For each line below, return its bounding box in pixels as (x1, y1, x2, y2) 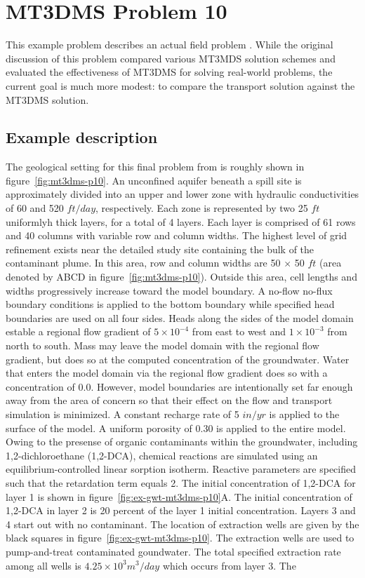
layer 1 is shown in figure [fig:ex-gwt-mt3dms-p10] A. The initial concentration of (6, 489, 352, 504)
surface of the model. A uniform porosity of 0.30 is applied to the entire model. (6, 420, 346, 435)
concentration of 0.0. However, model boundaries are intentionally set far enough (6, 379, 353, 394)
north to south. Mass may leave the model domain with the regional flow (6, 338, 319, 353)
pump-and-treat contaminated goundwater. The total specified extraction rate (6, 544, 341, 558)
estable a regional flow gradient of (6, 324, 151, 339)
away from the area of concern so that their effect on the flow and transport (6, 393, 333, 408)
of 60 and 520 (6, 201, 64, 215)
